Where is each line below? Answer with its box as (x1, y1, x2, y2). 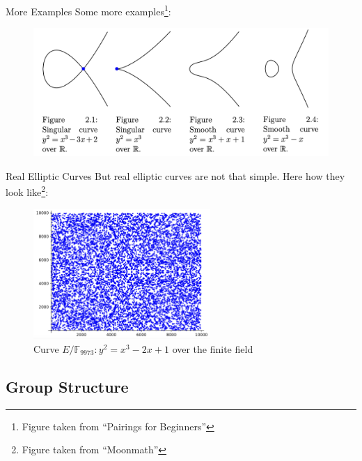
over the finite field (172, 341, 253, 356)
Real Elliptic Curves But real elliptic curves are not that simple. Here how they (6, 168, 345, 183)
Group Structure (6, 375, 129, 397)
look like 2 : (6, 183, 49, 199)
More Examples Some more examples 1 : (6, 2, 171, 18)
